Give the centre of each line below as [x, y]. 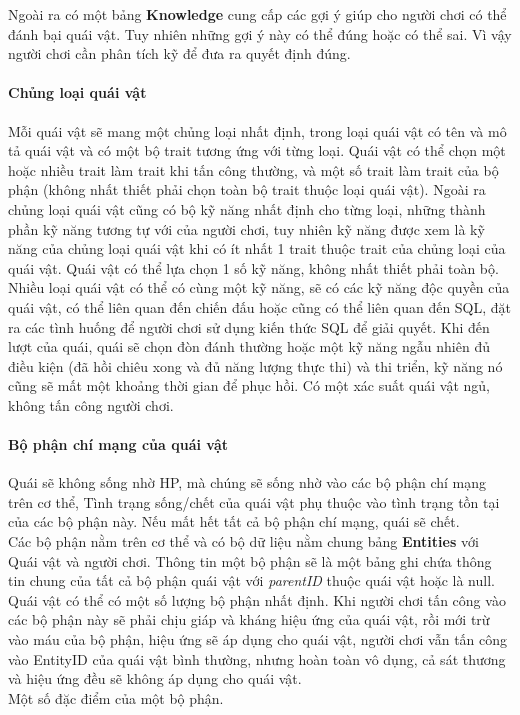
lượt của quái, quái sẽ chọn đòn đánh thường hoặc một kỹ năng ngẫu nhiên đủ [249, 346]
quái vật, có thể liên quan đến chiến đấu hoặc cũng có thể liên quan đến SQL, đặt [260, 306]
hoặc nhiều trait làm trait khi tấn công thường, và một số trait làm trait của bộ [253, 169]
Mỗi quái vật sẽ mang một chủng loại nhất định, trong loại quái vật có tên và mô [257, 130]
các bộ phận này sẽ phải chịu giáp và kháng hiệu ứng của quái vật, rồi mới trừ [249, 619]
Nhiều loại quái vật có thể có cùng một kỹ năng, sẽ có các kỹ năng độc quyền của [259, 287]
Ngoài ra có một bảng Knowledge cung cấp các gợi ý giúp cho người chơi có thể [257, 14]
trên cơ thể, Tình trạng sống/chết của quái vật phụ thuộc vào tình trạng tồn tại [254, 501]
